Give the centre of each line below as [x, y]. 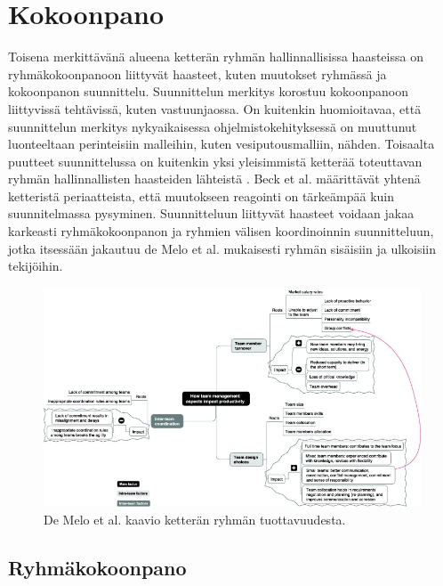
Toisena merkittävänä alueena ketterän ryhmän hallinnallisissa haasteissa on [216, 57]
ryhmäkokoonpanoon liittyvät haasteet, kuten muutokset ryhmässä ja [197, 73]
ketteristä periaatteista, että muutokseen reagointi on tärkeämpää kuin [201, 195]
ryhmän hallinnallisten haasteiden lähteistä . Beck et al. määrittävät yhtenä [214, 179]
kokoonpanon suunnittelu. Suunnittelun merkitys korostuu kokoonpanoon [208, 91]
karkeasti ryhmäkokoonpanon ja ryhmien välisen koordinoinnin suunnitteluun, [221, 231]
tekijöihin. [36, 266]
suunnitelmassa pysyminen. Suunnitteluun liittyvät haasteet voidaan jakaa [211, 213]
